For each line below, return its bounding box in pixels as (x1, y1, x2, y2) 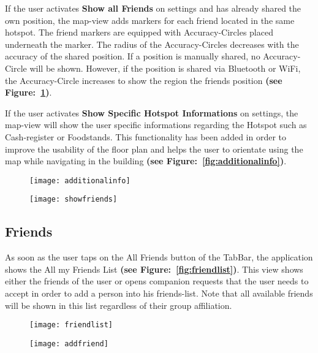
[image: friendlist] (29, 321, 113, 330)
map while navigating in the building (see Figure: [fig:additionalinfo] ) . (5, 154, 287, 167)
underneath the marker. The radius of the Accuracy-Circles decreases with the (5, 37, 299, 50)
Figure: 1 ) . (5, 86, 52, 99)
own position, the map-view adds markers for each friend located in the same (5, 13, 295, 26)
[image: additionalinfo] (29, 176, 131, 185)
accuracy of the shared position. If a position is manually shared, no (5, 50, 260, 63)
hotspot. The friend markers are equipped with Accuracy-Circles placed (5, 26, 273, 39)
